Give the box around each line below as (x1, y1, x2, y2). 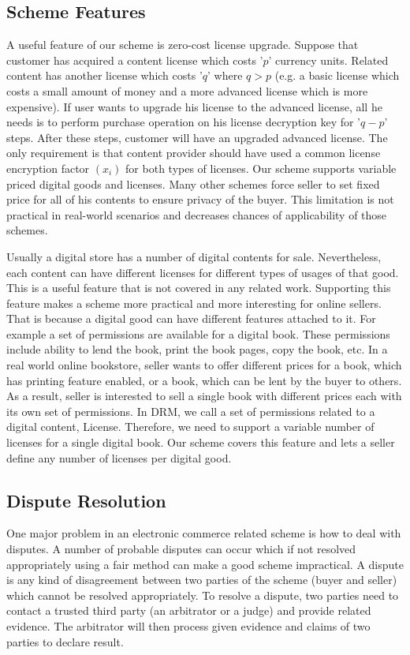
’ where (207, 67, 243, 84)
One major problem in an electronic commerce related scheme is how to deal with (6, 525, 401, 541)
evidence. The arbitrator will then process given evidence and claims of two (6, 618, 371, 634)
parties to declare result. (6, 633, 124, 649)
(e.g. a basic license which (274, 67, 400, 84)
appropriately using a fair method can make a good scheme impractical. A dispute (6, 556, 404, 572)
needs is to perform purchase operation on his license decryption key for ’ (6, 114, 361, 130)
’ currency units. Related (268, 51, 389, 68)
